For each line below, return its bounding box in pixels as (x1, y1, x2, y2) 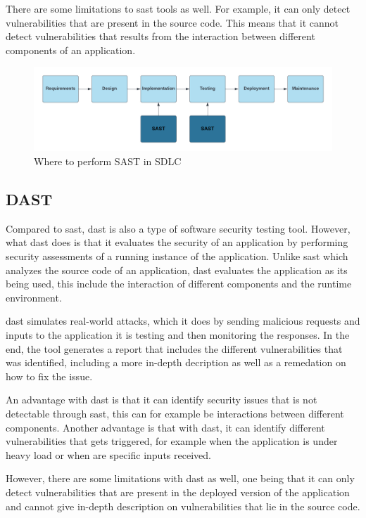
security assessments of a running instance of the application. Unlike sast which (6, 249, 348, 264)
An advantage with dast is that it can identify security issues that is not (6, 392, 317, 407)
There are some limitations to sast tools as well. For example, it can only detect (6, 1, 351, 15)
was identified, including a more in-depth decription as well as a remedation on (6, 355, 346, 370)
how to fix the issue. (6, 368, 93, 383)
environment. (6, 290, 62, 304)
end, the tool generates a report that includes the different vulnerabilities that (6, 341, 343, 356)
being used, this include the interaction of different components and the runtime (6, 276, 352, 291)
